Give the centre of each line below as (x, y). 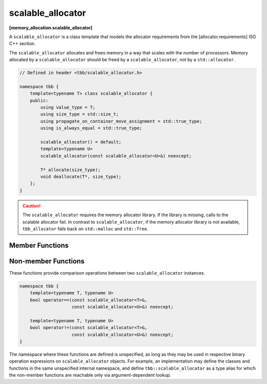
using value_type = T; (68, 107)
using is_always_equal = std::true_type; (91, 128)
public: (39, 100)
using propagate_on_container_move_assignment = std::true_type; (121, 121)
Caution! (32, 206)
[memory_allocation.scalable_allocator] (51, 28)
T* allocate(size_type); (70, 170)
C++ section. (22, 44)
